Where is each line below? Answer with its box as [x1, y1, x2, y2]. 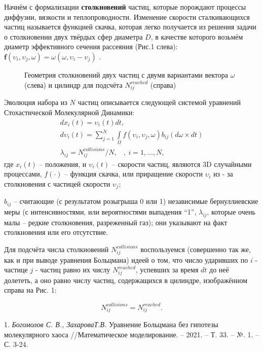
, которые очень [207, 206, 255, 217]
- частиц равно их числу [35, 264, 110, 275]
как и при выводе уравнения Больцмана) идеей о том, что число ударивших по [4, 254, 248, 265]
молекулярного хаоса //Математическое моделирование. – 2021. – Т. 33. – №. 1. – [4, 329, 259, 339]
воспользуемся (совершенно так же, [140, 243, 251, 254]
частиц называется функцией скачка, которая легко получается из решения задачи [4, 21, 256, 32]
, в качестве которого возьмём [151, 31, 243, 42]
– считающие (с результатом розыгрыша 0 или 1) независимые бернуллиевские [13, 196, 258, 206]
